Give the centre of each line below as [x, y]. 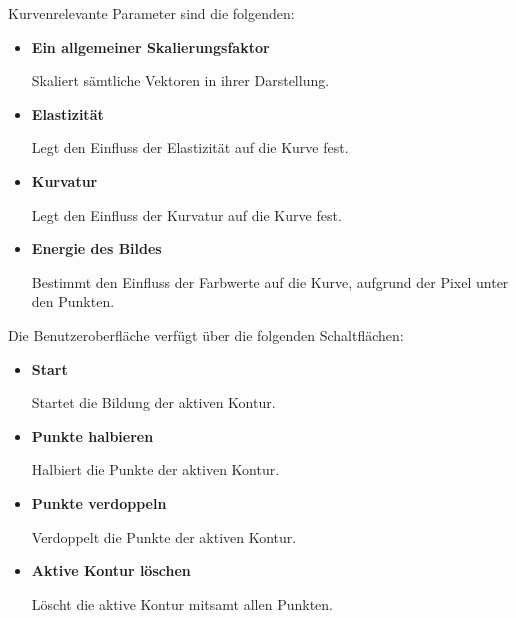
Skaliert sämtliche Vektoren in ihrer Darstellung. [180, 80]
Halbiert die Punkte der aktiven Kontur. [155, 469]
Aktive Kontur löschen [111, 570]
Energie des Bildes [96, 248]
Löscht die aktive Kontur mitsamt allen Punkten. [182, 603]
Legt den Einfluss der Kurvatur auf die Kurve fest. [186, 214]
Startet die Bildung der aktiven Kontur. [153, 402]
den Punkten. [73, 301]
